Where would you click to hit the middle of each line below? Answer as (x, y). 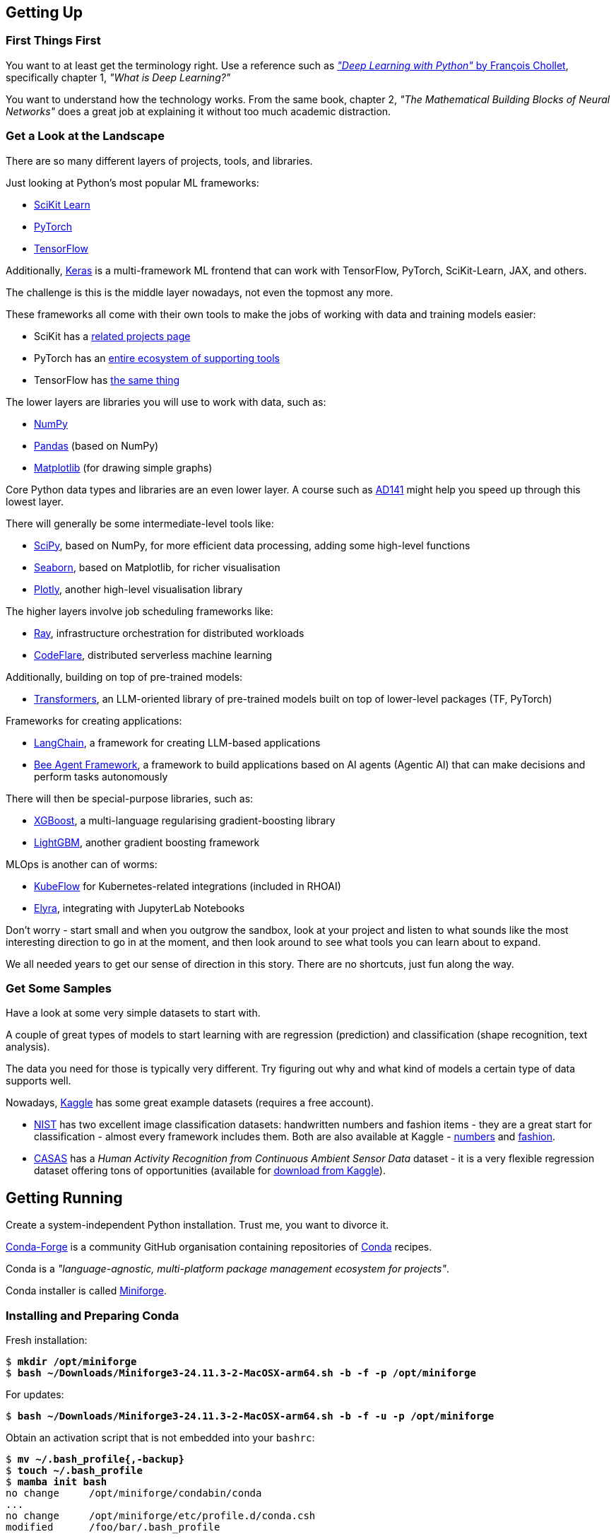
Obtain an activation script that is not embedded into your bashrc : (160, 1437)
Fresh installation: (47, 1340)
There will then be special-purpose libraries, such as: (130, 798)
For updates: (35, 1394)
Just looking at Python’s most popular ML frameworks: (132, 182)
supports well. (38, 1081)
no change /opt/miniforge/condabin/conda (134, 1493)
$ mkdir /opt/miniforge (71, 1361)
